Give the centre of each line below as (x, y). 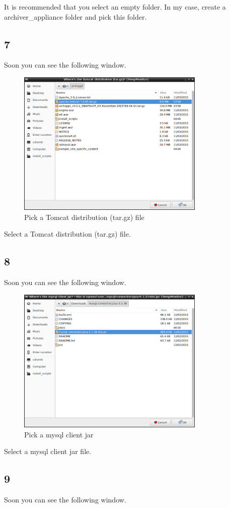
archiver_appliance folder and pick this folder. (75, 16)
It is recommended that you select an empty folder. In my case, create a (115, 7)
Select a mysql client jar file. (48, 451)
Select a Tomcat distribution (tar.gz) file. (67, 234)
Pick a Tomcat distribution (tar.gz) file (84, 217)
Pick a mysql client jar (59, 434)
